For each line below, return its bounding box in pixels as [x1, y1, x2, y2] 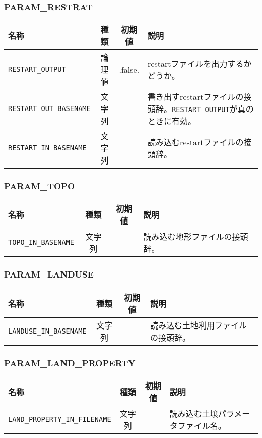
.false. [119, 63, 140, 75]
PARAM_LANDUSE [4, 268, 94, 281]
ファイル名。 [177, 419, 226, 431]
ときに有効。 [148, 115, 196, 127]
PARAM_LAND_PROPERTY [4, 356, 136, 369]
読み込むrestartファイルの [148, 136, 244, 148]
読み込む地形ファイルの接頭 [143, 231, 248, 243]
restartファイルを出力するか [148, 58, 252, 70]
